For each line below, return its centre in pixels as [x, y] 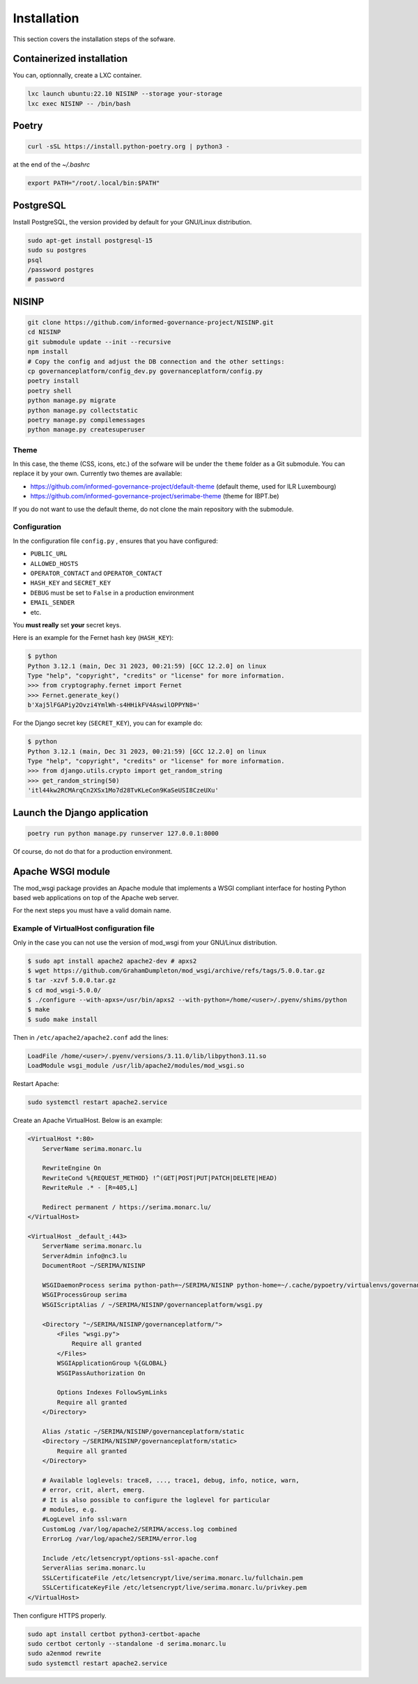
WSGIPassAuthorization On [101, 1373]
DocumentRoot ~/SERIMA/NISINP [94, 1266]
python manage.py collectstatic [83, 410]
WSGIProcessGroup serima [85, 1295]
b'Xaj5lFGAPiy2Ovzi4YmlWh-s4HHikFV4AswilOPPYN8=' [114, 705]
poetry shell [50, 391]
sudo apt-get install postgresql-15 [90, 240]
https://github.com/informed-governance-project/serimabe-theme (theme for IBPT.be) [155, 496]
